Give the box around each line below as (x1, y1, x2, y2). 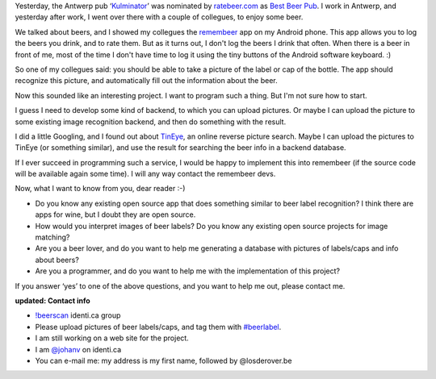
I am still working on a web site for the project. (35, 333, 189, 343)
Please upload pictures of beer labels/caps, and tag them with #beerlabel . (35, 322, 282, 331)
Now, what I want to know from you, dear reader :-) (15, 184, 186, 194)
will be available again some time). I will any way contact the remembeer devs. (15, 169, 276, 179)
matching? (35, 232, 70, 242)
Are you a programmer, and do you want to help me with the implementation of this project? (35, 266, 341, 276)
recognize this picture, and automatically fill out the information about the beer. (15, 76, 278, 85)
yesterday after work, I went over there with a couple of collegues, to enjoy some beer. (15, 12, 304, 22)
